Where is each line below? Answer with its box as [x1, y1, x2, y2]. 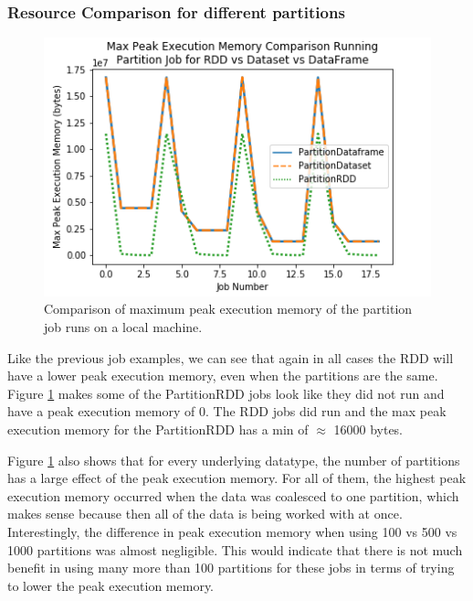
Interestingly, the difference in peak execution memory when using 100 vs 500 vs [7, 522, 457, 541]
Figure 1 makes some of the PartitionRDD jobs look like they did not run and [7, 383, 445, 402]
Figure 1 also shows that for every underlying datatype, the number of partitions [7, 450, 460, 469]
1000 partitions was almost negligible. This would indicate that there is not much [7, 540, 463, 559]
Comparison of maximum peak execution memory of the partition [44, 299, 413, 318]
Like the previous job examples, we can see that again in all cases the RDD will [7, 348, 454, 367]
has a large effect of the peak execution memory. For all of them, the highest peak [7, 468, 467, 488]
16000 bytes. [333, 420, 404, 439]
